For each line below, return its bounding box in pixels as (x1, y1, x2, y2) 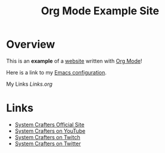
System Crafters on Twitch (14, 133, 80, 140)
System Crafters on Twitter (14, 140, 82, 147)
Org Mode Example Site (41, 4, 160, 18)
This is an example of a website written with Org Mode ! (6, 57, 142, 64)
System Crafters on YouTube (14, 127, 86, 135)
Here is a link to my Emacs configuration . (6, 68, 107, 76)
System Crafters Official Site (14, 121, 85, 128)
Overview (6, 38, 55, 51)
